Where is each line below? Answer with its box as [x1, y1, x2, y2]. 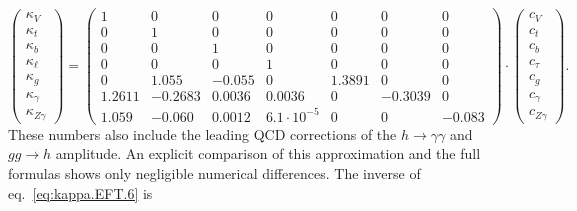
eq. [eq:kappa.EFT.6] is [8, 182, 153, 203]
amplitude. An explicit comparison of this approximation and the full [55, 143, 481, 164]
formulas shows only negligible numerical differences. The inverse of [8, 162, 421, 183]
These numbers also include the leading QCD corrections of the [8, 123, 397, 144]
